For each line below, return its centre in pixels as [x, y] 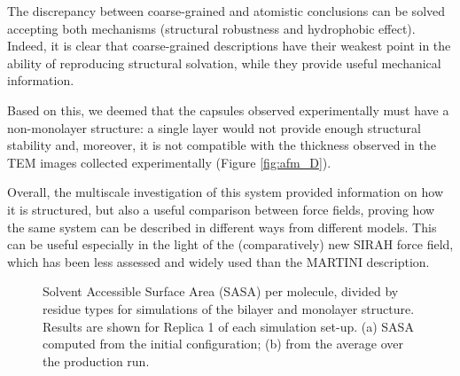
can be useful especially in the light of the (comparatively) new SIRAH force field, [230, 244]
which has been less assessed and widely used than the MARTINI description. [218, 261]
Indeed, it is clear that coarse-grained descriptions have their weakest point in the [229, 46]
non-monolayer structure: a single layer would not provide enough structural [214, 127]
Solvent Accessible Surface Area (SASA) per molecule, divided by [221, 291]
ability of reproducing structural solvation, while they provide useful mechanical [224, 63]
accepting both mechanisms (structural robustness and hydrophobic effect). [211, 28]
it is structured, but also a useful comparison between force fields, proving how [221, 209]
